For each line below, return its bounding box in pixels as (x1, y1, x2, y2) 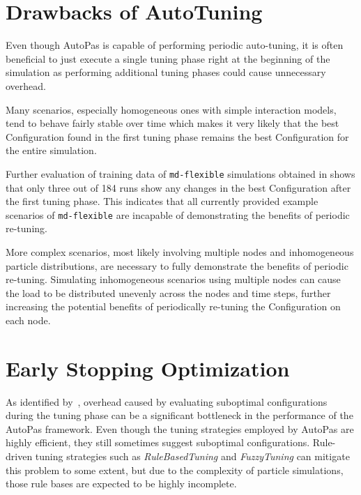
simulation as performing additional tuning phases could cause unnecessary (6, 65, 326, 79)
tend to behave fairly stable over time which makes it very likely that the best (6, 116, 339, 130)
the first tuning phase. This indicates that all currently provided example (6, 194, 318, 208)
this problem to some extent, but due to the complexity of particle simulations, (6, 462, 344, 477)
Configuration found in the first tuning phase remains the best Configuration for (6, 129, 349, 144)
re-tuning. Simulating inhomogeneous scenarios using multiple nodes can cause (6, 272, 341, 287)
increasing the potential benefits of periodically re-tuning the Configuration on (6, 299, 341, 314)
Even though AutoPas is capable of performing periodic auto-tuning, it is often (6, 38, 344, 52)
